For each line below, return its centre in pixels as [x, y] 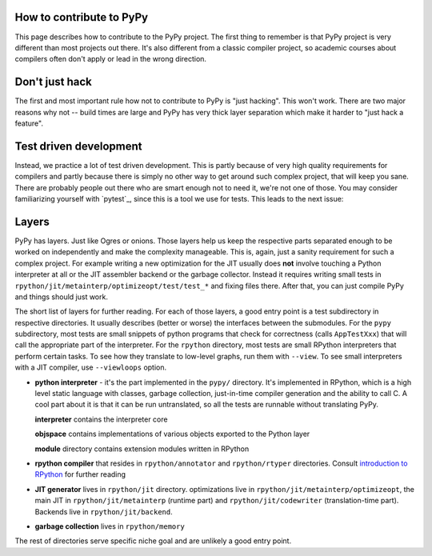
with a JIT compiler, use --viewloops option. [91, 367]
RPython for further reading [80, 474]
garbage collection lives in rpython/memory [110, 526]
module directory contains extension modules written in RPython [142, 449]
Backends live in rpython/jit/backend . [104, 511]
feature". [29, 123]
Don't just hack [53, 82]
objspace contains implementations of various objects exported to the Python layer [172, 434]
